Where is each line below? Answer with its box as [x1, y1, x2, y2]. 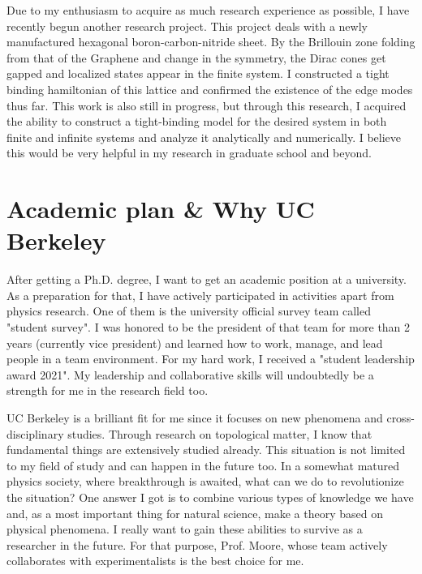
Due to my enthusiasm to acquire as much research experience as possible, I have [6, 2, 410, 18]
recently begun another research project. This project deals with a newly [6, 17, 368, 34]
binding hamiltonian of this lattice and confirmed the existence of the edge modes [6, 80, 413, 97]
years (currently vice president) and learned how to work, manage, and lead [6, 334, 383, 351]
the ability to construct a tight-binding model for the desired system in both [6, 113, 387, 130]
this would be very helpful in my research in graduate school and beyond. [6, 144, 372, 161]
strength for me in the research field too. [6, 382, 209, 399]
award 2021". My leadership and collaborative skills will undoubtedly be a [6, 366, 374, 383]
